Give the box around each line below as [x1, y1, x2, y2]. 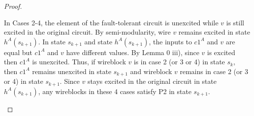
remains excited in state [178, 27, 250, 37]
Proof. [4, 1, 22, 11]
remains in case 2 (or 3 [180, 66, 248, 76]
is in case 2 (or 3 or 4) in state [134, 57, 225, 67]
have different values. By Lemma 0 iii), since [66, 47, 200, 57]
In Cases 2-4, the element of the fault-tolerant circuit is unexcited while [4, 17, 219, 27]
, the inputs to [149, 36, 192, 46]
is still [226, 17, 244, 27]
